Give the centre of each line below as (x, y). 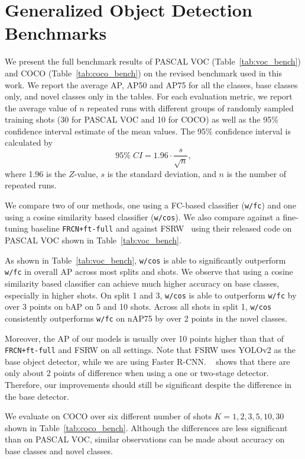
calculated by (29, 142)
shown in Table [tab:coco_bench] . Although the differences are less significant (146, 427)
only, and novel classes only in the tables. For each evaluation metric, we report (149, 96)
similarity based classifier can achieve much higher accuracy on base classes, (142, 283)
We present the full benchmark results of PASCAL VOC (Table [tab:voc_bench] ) (153, 61)
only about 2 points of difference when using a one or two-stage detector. (137, 373)
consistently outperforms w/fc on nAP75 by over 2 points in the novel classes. (146, 318)
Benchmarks (56, 33)
